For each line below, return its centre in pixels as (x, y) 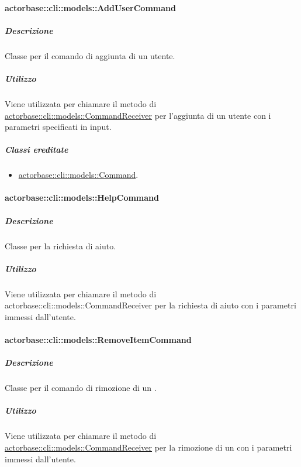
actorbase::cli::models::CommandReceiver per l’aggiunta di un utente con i (138, 115)
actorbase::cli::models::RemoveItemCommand (98, 340)
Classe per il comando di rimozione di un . (81, 388)
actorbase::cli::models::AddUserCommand (90, 7)
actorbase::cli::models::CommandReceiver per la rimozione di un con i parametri (148, 447)
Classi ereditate (37, 150)
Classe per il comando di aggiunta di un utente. (90, 55)
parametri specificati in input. (58, 127)
